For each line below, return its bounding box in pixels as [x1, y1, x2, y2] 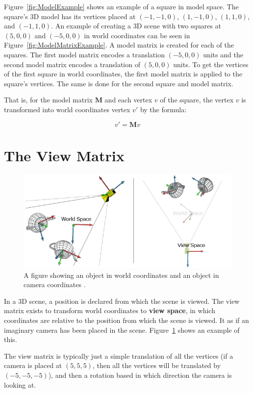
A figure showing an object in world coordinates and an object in [24, 270, 219, 280]
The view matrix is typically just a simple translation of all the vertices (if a [4, 350, 233, 361]
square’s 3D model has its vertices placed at [4, 11, 136, 21]
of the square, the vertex [160, 95, 234, 105]
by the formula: [140, 104, 187, 114]
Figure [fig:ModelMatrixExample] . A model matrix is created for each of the [4, 40, 234, 50]
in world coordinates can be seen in [84, 30, 190, 40]
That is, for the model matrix [4, 95, 93, 105]
